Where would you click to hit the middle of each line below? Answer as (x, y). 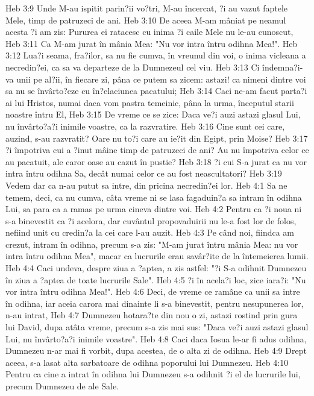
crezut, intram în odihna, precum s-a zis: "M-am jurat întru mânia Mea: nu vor (152, 244)
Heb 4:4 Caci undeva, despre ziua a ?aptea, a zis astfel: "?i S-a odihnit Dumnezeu (156, 268)
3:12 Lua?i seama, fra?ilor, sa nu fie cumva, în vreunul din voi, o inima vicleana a (156, 55)
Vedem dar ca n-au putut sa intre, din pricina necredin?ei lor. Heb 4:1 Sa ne (146, 185)
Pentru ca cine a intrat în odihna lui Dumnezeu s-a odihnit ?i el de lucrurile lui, (153, 374)
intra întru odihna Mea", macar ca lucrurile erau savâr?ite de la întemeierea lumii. (157, 256)
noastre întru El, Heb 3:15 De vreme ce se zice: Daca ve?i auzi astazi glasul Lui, (153, 114)
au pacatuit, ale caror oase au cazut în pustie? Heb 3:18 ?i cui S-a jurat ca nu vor (156, 161)
